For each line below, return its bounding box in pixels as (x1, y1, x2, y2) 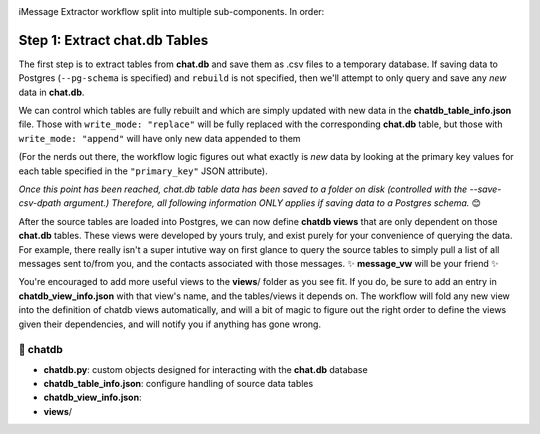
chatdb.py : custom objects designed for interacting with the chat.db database (43, 363, 369, 375)
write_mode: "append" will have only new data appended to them (18, 132, 301, 144)
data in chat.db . (18, 86, 85, 98)
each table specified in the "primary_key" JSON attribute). (18, 165, 269, 177)
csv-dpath (18, 197, 62, 209)
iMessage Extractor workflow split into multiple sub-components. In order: (18, 6, 325, 17)
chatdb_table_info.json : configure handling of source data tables (43, 378, 314, 390)
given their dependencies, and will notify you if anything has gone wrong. (18, 318, 322, 330)
